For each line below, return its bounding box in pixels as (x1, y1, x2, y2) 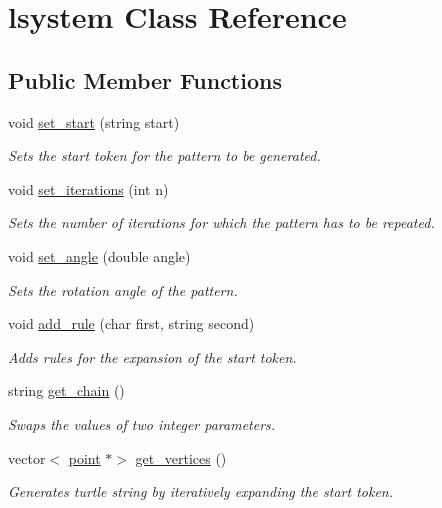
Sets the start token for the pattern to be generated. (8, 145, 321, 166)
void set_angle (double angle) (8, 245, 191, 266)
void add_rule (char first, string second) (8, 313, 255, 334)
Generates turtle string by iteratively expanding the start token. (8, 481, 393, 502)
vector (8, 447, 46, 468)
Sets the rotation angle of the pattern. (8, 279, 238, 300)
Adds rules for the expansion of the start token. (8, 346, 297, 367)
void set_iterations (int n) (8, 178, 169, 199)
